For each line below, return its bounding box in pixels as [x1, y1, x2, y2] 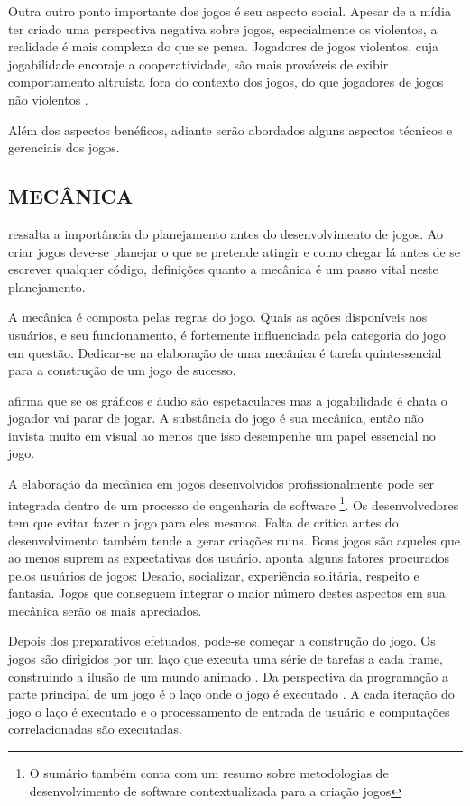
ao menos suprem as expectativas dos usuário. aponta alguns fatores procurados [8, 548, 449, 567]
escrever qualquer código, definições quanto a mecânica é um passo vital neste [8, 260, 438, 279]
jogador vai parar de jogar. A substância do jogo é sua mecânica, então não [8, 408, 424, 427]
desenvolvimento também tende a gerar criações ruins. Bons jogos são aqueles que [8, 530, 460, 549]
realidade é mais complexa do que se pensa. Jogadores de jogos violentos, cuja [8, 37, 439, 56]
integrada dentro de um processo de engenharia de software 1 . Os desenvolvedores [8, 492, 459, 514]
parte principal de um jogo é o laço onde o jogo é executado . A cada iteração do [8, 684, 455, 703]
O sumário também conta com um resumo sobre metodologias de [29, 764, 389, 783]
